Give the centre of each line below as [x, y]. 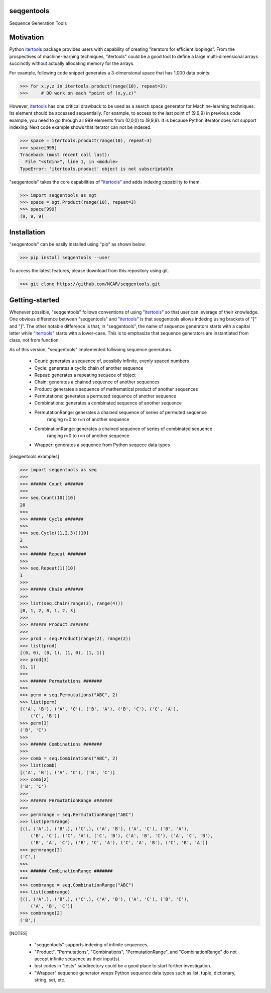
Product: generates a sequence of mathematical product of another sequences [116, 389]
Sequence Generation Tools [38, 23]
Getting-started [34, 300]
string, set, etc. [50, 980]
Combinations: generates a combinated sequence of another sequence [108, 403]
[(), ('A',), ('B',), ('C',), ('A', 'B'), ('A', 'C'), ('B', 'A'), [105, 829]
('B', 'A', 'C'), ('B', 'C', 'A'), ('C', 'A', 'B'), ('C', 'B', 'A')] [119, 843]
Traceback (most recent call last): [65, 154]
